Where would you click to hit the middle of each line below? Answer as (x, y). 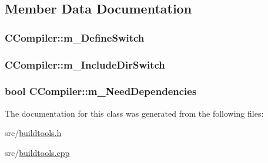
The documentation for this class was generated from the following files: (134, 113)
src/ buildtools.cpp (37, 152)
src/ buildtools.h (33, 133)
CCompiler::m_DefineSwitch (75, 37)
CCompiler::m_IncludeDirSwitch (85, 64)
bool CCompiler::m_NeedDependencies (101, 91)
